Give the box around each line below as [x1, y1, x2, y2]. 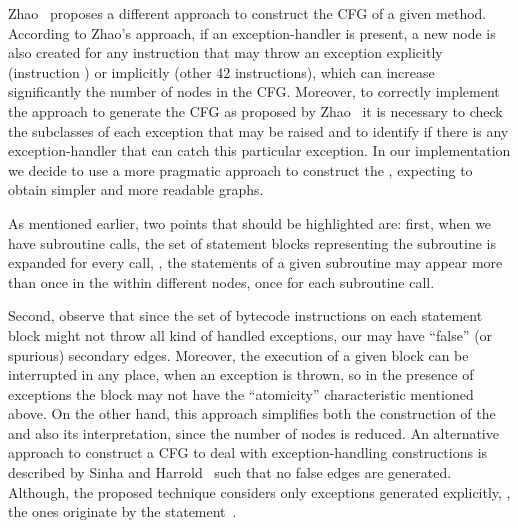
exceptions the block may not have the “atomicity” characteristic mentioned [8, 383, 474, 404]
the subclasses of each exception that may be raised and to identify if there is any [8, 120, 509, 141]
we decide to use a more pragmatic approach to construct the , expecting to [8, 159, 473, 180]
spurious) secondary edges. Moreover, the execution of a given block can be [8, 344, 469, 365]
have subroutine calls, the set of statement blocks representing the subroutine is [8, 232, 497, 253]
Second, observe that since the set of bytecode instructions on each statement [8, 305, 483, 326]
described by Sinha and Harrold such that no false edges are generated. [8, 462, 452, 483]
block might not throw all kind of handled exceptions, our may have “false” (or [8, 324, 493, 345]
